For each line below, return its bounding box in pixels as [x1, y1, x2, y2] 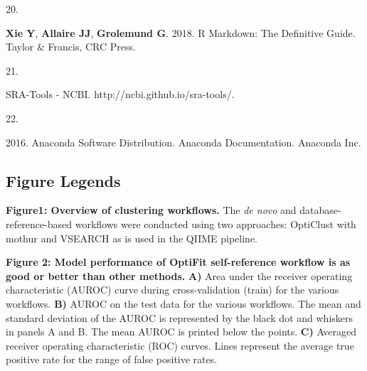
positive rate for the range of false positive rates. [6, 352, 218, 367]
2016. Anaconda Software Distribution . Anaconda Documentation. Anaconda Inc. [6, 134, 361, 149]
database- [299, 203, 341, 217]
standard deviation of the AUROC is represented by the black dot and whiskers [6, 310, 353, 325]
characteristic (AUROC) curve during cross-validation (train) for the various [6, 282, 339, 297]
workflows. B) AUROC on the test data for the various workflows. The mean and [6, 296, 361, 311]
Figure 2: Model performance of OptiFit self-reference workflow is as [6, 254, 351, 269]
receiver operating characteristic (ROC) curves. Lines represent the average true [6, 338, 354, 353]
